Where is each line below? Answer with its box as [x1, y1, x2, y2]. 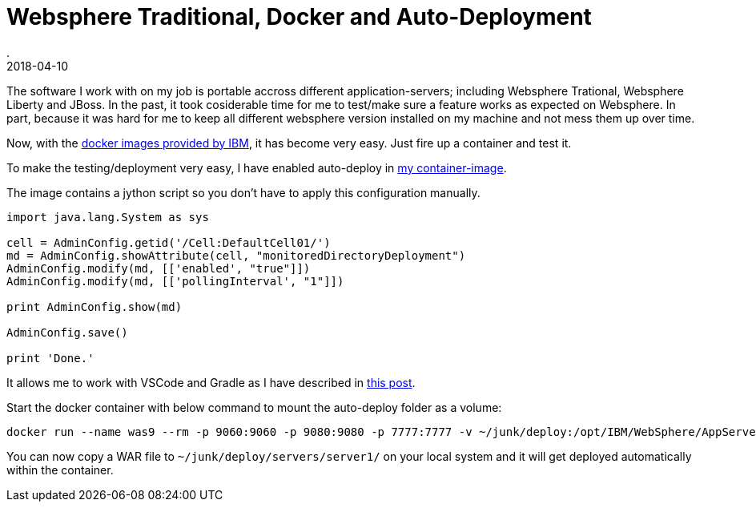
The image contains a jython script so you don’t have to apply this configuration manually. [6, 185, 481, 200]
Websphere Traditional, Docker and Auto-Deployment [6, 3, 592, 30]
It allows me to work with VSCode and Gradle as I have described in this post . [6, 375, 416, 389]
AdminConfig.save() [6, 325, 128, 339]
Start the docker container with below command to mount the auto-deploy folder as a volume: [6, 400, 502, 414]
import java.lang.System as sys [6, 210, 209, 224]
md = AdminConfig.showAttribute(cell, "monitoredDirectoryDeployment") [6, 248, 466, 262]
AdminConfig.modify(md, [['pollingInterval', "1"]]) [6, 274, 344, 288]
